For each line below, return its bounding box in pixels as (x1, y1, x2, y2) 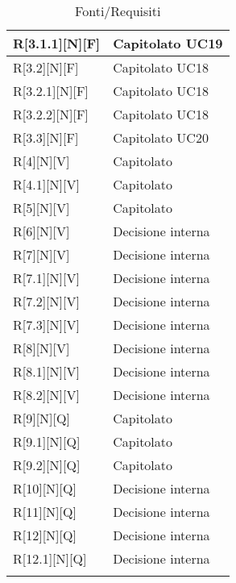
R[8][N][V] (13, 339, 70, 357)
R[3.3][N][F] (13, 128, 79, 147)
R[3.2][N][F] (13, 58, 79, 77)
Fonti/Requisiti (75, 2, 161, 20)
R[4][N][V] (13, 152, 70, 170)
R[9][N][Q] (13, 409, 70, 427)
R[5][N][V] (13, 198, 70, 217)
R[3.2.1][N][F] (13, 81, 89, 100)
